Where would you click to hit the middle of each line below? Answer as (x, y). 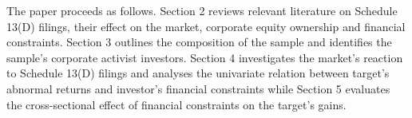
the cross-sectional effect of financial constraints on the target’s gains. (176, 104)
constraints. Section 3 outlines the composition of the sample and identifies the (199, 42)
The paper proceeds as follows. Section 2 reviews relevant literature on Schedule (202, 10)
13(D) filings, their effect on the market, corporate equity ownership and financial (206, 26)
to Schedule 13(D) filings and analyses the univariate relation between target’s (198, 73)
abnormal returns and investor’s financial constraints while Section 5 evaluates (198, 88)
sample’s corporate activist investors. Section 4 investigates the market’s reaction (205, 57)
